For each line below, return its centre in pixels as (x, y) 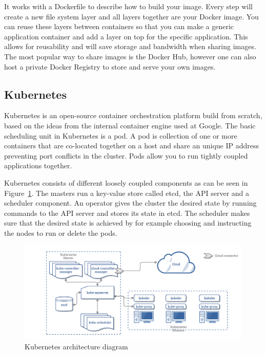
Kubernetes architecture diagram (76, 346)
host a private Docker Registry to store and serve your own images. (110, 66)
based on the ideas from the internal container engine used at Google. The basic (130, 125)
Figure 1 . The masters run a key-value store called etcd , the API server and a (127, 193)
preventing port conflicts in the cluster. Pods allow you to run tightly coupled (126, 155)
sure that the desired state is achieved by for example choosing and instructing (128, 223)
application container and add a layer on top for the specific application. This (126, 36)
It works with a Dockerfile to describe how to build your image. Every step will (128, 6)
